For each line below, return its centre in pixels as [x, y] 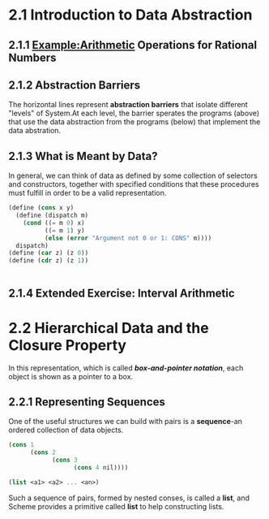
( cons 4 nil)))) [101, 467]
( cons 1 [21, 445]
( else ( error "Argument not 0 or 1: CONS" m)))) [128, 238]
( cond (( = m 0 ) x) [54, 223]
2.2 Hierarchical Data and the [109, 328]
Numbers [32, 57]
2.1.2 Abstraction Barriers [75, 85]
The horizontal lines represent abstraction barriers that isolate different [128, 105]
